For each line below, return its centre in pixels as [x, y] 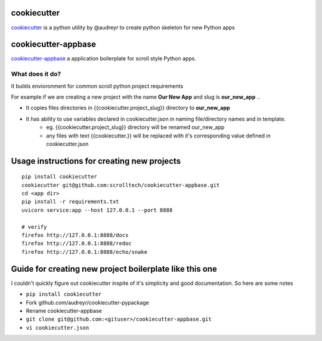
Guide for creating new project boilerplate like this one [114, 269]
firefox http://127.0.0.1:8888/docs [75, 235]
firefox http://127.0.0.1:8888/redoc [77, 244]
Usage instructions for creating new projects [96, 161]
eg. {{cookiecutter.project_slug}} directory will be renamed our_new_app [135, 127]
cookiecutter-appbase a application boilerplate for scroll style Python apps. [104, 59]
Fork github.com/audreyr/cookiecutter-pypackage [87, 302]
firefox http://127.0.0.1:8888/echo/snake [85, 252]
